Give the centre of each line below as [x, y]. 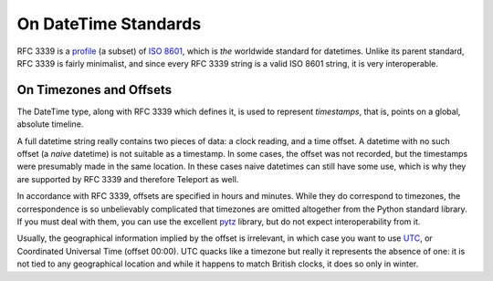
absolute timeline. [50, 124]
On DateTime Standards [109, 24]
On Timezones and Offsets [94, 90]
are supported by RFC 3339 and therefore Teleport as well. [128, 179]
